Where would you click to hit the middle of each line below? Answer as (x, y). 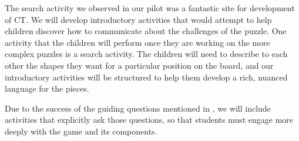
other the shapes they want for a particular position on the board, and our (139, 65)
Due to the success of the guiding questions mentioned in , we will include (138, 108)
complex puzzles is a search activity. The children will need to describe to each (146, 54)
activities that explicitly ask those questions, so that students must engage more (149, 120)
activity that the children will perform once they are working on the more (137, 42)
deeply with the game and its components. (81, 131)
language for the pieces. (47, 88)
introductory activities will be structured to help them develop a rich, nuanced (146, 77)
